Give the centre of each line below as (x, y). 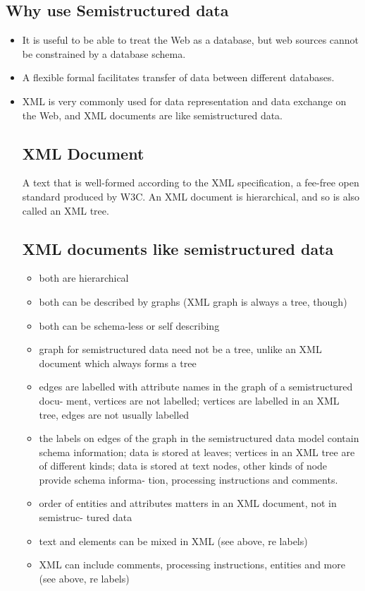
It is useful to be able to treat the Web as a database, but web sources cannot (191, 40)
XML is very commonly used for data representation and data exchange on (184, 101)
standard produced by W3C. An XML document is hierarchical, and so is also (191, 196)
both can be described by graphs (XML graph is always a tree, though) (193, 301)
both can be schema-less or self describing (129, 325)
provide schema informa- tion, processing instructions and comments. (188, 479)
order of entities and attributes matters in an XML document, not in (188, 503)
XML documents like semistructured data (178, 248)
